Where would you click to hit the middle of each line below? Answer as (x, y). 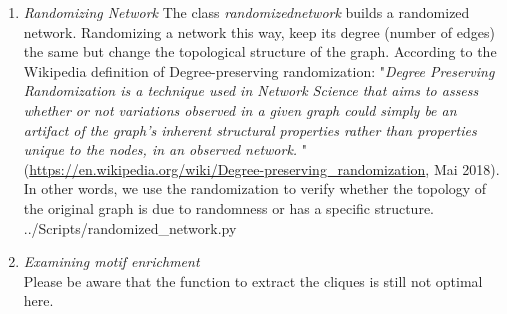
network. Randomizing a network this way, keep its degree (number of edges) (259, 31)
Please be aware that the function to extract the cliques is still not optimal (253, 280)
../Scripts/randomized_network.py (130, 227)
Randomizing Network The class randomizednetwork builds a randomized (246, 12)
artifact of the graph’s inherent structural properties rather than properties (250, 129)
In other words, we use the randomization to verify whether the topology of (255, 188)
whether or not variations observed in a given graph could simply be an (240, 109)
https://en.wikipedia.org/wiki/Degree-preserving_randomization (227, 168)
